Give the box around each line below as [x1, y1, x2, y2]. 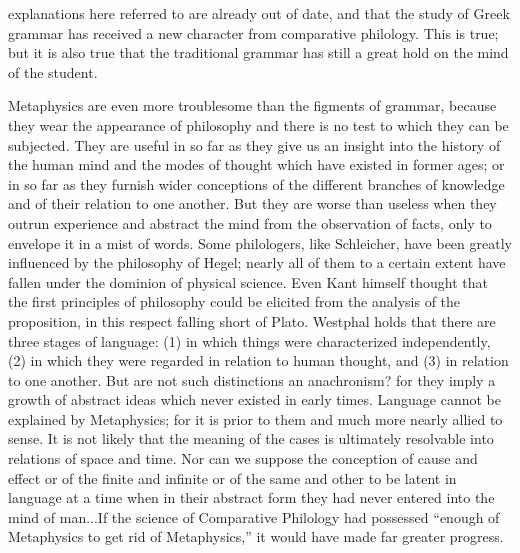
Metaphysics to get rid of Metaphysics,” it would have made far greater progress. [8, 526, 504, 547]
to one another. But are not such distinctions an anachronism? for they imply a [8, 369, 496, 390]
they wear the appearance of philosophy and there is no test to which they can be [8, 114, 509, 135]
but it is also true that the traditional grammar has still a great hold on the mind [8, 42, 509, 63]
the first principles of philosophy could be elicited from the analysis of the [8, 291, 461, 312]
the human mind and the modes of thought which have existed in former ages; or [8, 154, 505, 175]
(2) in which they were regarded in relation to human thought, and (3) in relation [8, 350, 509, 371]
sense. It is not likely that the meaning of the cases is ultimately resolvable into [8, 428, 494, 449]
